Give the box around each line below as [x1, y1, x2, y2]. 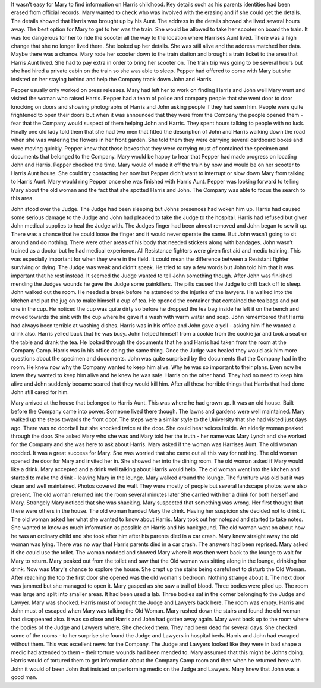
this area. [11, 194, 34, 201]
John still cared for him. [11, 388, 69, 395]
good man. [11, 674, 38, 681]
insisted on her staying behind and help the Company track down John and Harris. [11, 75, 213, 83]
